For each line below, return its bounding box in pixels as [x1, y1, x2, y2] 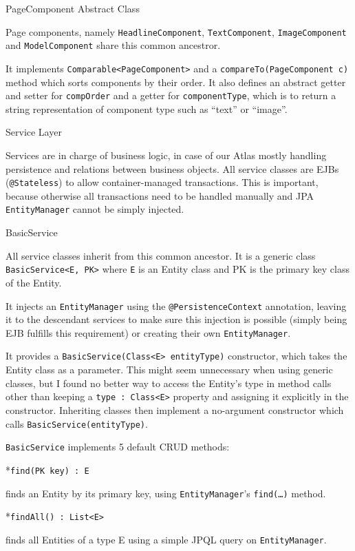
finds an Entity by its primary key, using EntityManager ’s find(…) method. [6, 486, 326, 500]
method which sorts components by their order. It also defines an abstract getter [6, 74, 346, 89]
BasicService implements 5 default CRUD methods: [6, 439, 230, 454]
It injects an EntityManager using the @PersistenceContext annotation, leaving [6, 298, 347, 313]
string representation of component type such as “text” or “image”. [6, 101, 288, 116]
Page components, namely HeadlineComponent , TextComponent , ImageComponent [6, 24, 347, 39]
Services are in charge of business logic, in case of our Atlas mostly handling [6, 148, 327, 162]
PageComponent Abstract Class [6, 1, 140, 15]
